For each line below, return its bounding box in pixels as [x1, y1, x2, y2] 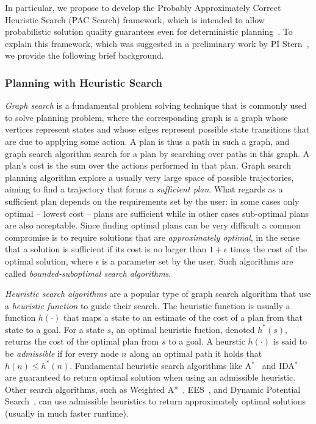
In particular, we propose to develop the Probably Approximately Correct [5, 1, 281, 13]
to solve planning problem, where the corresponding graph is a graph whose [5, 111, 288, 123]
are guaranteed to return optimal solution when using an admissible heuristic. [5, 371, 296, 384]
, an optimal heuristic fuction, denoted [111, 323, 255, 335]
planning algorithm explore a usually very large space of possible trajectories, [5, 170, 294, 183]
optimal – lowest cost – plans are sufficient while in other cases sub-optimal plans [5, 207, 309, 219]
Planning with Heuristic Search [5, 75, 162, 90]
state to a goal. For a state [5, 323, 104, 335]
